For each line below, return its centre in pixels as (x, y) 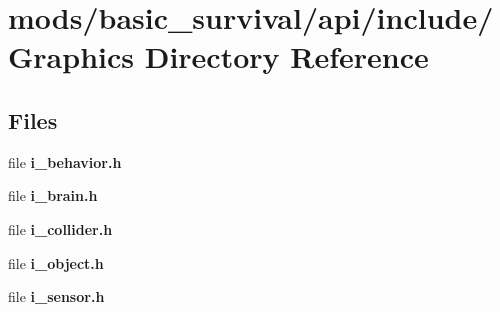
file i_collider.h (60, 228)
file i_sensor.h (56, 296)
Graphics (71, 56)
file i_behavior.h (65, 161)
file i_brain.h (53, 195)
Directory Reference (286, 56)
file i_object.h (56, 262)
